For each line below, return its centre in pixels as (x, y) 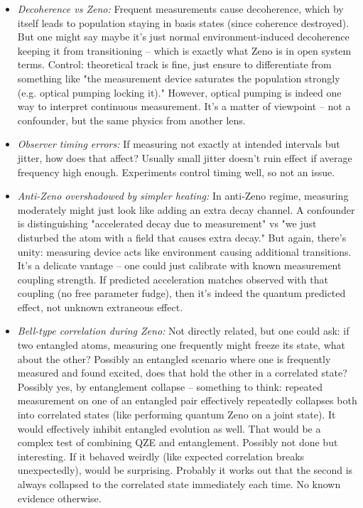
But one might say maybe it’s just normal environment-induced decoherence (183, 37)
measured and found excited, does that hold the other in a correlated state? (182, 373)
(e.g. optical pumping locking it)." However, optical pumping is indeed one (179, 92)
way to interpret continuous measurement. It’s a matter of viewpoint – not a (184, 106)
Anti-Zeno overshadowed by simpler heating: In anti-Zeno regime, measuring (183, 196)
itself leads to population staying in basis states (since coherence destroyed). (183, 22)
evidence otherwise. (59, 498)
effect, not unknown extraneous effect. (100, 307)
